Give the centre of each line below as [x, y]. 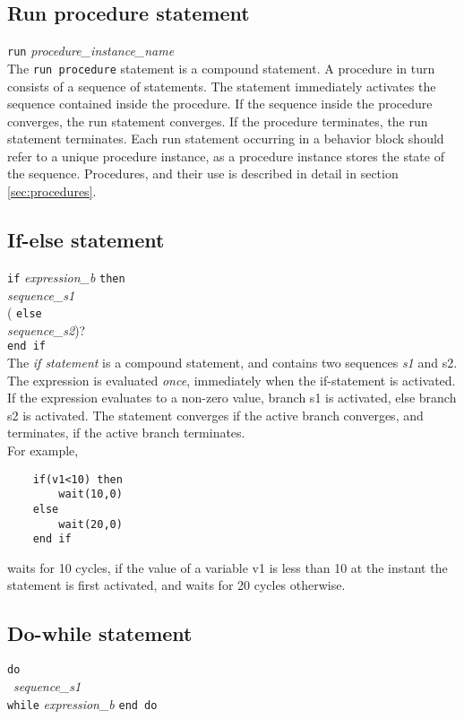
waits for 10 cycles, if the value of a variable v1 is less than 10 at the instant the [228, 567]
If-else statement [86, 240]
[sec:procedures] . [52, 191]
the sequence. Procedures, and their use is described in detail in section [203, 173]
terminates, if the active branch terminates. [126, 433]
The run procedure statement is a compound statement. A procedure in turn [221, 68]
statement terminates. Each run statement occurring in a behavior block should [226, 139]
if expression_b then [66, 277]
